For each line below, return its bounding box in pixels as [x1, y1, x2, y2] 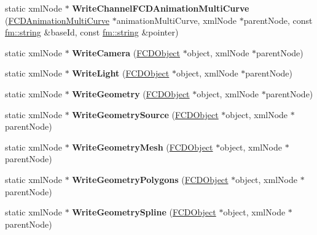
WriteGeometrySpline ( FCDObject [72, 206, 216, 218]
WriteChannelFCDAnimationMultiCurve [72, 2, 249, 14]
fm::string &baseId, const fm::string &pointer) [5, 26, 179, 39]
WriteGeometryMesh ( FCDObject [72, 140, 213, 153]
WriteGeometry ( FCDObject [72, 87, 190, 100]
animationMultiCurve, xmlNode [116, 13, 237, 26]
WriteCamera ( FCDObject [72, 46, 181, 59]
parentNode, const [243, 13, 313, 26]
